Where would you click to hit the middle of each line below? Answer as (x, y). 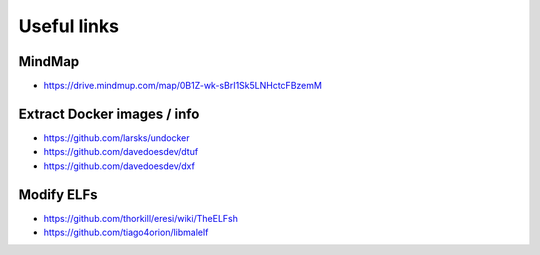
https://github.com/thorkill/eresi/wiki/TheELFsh (141, 218)
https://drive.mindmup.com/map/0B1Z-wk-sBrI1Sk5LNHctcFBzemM (182, 86)
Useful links (69, 26)
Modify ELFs (58, 194)
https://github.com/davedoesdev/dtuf (121, 152)
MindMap (49, 61)
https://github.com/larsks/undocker (116, 137)
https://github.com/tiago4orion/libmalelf (126, 232)
